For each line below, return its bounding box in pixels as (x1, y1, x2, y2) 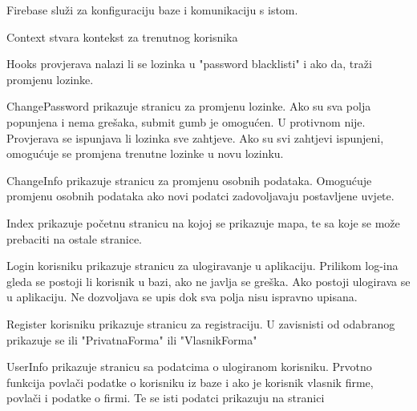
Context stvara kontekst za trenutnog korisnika (6, 28, 238, 45)
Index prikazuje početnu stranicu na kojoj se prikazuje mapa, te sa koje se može (6, 214, 400, 231)
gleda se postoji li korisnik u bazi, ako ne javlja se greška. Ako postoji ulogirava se (6, 272, 411, 289)
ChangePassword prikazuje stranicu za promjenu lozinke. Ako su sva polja (6, 98, 371, 115)
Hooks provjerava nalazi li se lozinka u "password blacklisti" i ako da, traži (6, 55, 372, 72)
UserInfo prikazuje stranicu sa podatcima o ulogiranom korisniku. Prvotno (6, 358, 372, 375)
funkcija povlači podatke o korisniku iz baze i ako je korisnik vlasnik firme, (6, 373, 374, 390)
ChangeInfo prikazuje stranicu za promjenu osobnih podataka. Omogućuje (6, 171, 372, 188)
